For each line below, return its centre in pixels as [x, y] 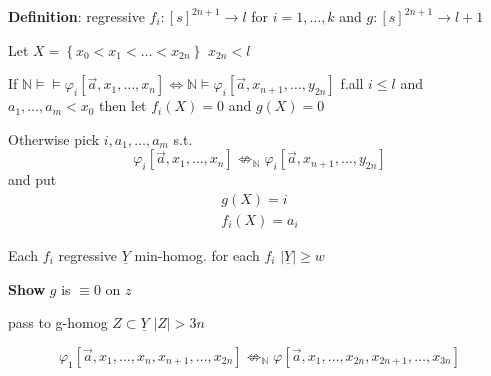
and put [32, 179]
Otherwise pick [54, 138]
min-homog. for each [197, 255]
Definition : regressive [76, 16]
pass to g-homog [58, 322]
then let [123, 105]
